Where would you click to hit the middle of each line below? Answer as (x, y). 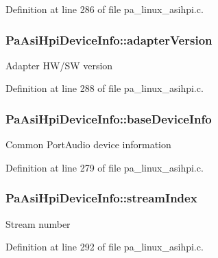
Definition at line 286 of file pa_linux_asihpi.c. (105, 9)
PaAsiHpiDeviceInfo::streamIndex (101, 198)
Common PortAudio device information (88, 144)
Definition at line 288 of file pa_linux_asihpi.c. (105, 88)
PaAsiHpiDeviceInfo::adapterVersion (109, 39)
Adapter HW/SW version (59, 65)
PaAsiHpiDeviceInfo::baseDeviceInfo (109, 118)
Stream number (38, 223)
